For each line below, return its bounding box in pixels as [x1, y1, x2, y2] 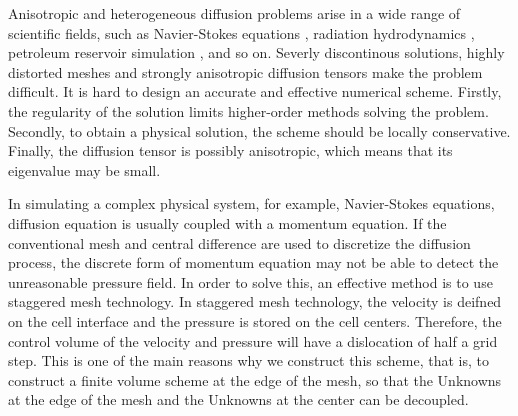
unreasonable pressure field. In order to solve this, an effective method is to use [8, 271, 493, 292]
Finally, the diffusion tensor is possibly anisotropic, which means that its [8, 140, 453, 161]
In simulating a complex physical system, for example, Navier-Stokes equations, [8, 193, 495, 214]
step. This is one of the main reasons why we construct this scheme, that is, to [8, 350, 489, 371]
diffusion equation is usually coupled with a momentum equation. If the [8, 212, 447, 233]
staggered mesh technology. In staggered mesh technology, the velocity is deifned [8, 291, 502, 312]
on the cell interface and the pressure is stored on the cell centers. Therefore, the [8, 310, 502, 331]
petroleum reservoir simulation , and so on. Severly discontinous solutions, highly [8, 42, 505, 63]
